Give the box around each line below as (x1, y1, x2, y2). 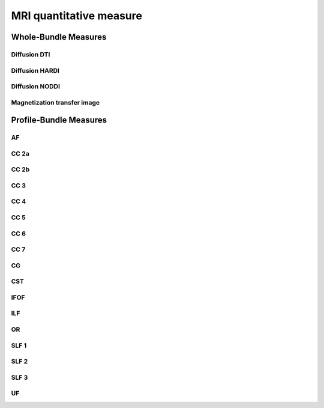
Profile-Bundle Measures (11, 115, 107, 126)
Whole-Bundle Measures (11, 32, 107, 42)
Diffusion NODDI (11, 82, 60, 91)
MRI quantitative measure (11, 9, 142, 22)
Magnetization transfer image (11, 98, 100, 106)
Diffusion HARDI (11, 66, 60, 75)
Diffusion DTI (11, 50, 50, 58)
